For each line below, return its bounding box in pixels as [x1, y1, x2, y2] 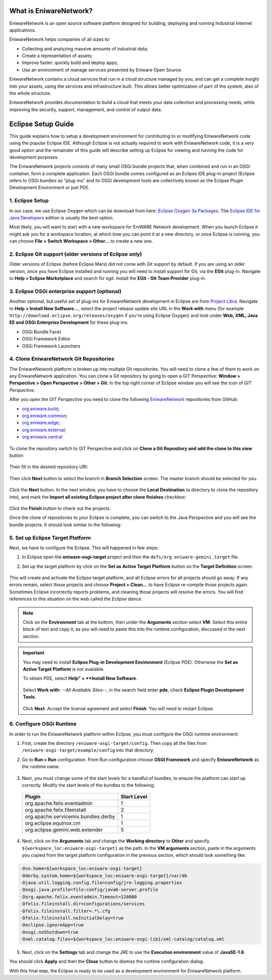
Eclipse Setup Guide [9, 120, 74, 128]
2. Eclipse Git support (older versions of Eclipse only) [9, 250, 142, 257]
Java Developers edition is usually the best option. [9, 214, 114, 220]
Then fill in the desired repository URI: [9, 464, 88, 470]
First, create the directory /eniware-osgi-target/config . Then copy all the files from [22, 740, 207, 746]
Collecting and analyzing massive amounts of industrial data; [22, 45, 149, 51]
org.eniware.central [22, 434, 62, 440]
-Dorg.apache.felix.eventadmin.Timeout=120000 [20, 894, 137, 900]
